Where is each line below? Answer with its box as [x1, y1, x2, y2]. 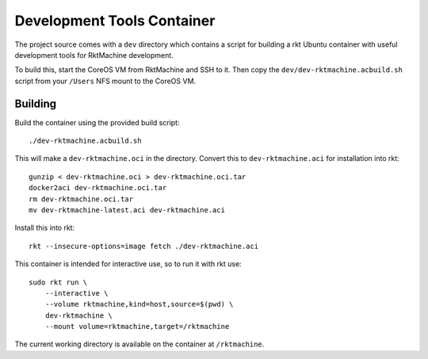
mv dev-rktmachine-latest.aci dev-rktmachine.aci [29, 205, 226, 214]
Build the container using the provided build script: [14, 117, 180, 127]
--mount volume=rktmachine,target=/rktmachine [44, 322, 230, 331]
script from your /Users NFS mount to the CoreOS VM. [14, 76, 197, 86]
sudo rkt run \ [29, 277, 88, 287]
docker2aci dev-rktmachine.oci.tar [29, 183, 167, 193]
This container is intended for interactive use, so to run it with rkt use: [14, 259, 242, 269]
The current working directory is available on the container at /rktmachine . [14, 339, 265, 349]
